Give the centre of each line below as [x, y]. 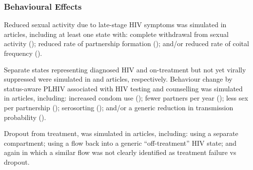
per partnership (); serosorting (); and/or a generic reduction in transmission [119, 107]
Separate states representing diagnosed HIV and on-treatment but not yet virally [125, 69]
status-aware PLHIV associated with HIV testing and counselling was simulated [123, 88]
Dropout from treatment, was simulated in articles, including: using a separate [121, 133]
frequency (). [23, 53]
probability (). [25, 117]
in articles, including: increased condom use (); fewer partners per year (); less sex [126, 98]
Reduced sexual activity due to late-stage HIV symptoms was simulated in [115, 25]
